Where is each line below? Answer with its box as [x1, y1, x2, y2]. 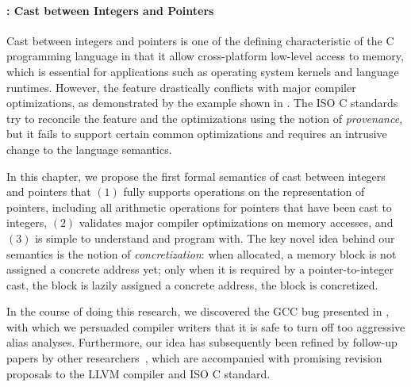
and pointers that [6, 183, 91, 200]
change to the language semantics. [6, 140, 172, 157]
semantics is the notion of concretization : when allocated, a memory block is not [6, 245, 397, 262]
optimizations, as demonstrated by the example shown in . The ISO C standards [6, 94, 398, 111]
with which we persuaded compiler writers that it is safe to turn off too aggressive [6, 318, 405, 335]
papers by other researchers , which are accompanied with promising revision [6, 350, 382, 366]
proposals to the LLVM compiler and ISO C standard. [6, 365, 271, 381]
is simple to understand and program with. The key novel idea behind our [35, 229, 395, 246]
